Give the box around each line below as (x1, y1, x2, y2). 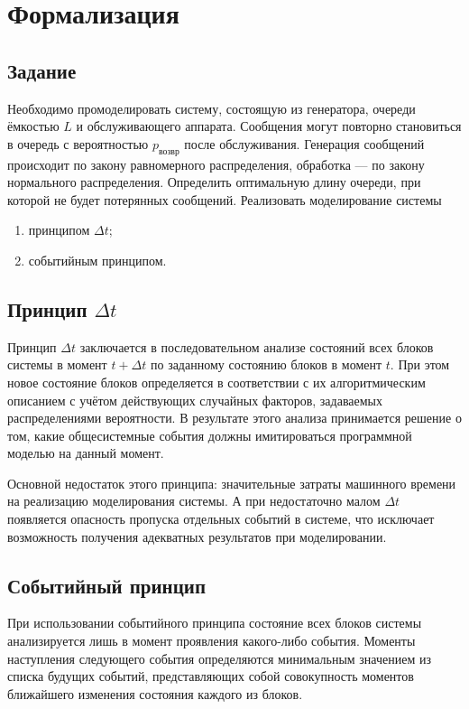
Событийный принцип (7, 571, 206, 599)
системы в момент (7, 355, 107, 374)
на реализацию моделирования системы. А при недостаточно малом (7, 491, 381, 510)
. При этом (390, 355, 450, 374)
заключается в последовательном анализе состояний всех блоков (79, 337, 434, 356)
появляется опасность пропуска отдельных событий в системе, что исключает (7, 509, 435, 528)
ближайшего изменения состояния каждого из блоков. (7, 684, 303, 703)
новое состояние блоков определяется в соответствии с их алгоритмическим (7, 372, 426, 391)
